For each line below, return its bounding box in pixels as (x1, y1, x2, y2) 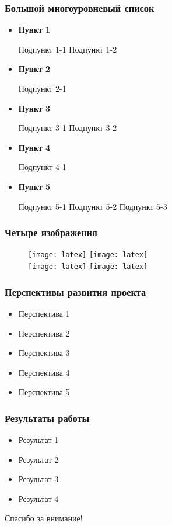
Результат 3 (18, 473, 59, 485)
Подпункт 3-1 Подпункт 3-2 (18, 122, 117, 134)
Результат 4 (18, 492, 59, 504)
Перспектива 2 (18, 327, 70, 339)
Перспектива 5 (18, 386, 70, 398)
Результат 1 (18, 434, 59, 446)
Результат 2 (18, 453, 59, 465)
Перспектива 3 (18, 347, 70, 359)
